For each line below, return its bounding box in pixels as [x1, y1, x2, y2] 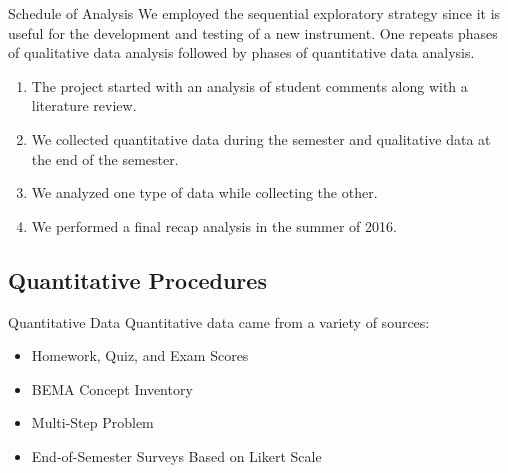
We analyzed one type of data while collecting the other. [31, 182, 378, 203]
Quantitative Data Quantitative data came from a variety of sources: [8, 311, 430, 332]
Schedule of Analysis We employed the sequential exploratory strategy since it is [8, 3, 501, 23]
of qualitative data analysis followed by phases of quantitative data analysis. [8, 42, 475, 63]
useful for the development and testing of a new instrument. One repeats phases [8, 22, 498, 43]
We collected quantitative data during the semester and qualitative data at [31, 128, 491, 149]
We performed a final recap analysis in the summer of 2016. [31, 215, 397, 236]
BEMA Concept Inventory [31, 378, 193, 399]
